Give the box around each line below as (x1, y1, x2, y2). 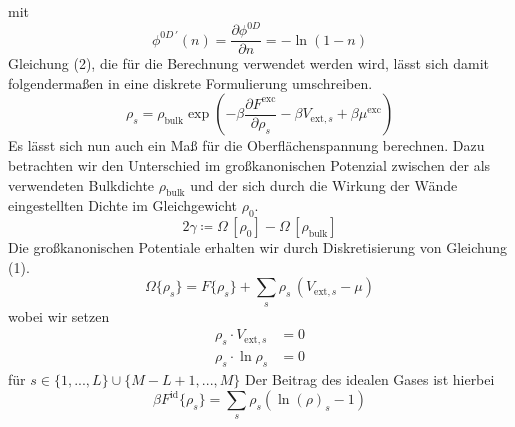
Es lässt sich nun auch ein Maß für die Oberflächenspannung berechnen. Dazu (8, 135, 485, 156)
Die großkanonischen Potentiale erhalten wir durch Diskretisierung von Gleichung (8, 237, 507, 258)
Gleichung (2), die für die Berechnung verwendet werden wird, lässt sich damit (8, 53, 489, 74)
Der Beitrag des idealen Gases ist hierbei (245, 368, 495, 389)
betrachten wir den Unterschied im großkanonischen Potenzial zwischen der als (8, 154, 491, 175)
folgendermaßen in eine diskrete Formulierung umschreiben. (8, 72, 373, 93)
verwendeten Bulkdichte (8, 174, 155, 195)
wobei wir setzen (8, 305, 110, 326)
